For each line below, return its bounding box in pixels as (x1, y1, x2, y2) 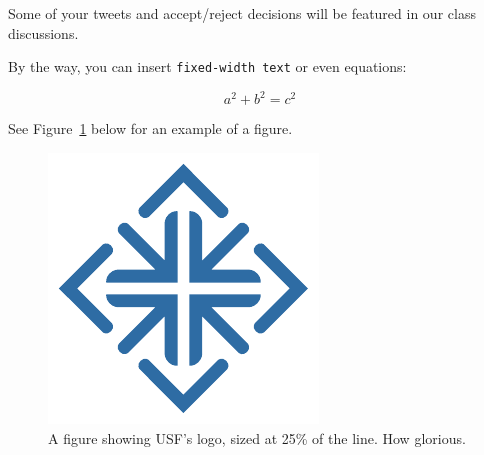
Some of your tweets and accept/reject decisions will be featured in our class (8, 3, 476, 23)
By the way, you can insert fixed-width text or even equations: (8, 56, 407, 77)
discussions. (8, 22, 79, 43)
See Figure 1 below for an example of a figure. (8, 118, 293, 139)
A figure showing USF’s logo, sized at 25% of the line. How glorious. (48, 427, 466, 448)
